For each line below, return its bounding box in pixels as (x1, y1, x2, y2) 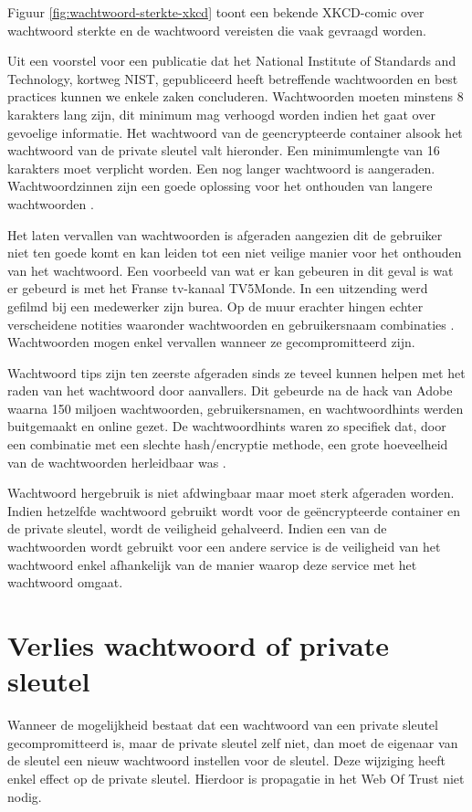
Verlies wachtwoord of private (7, 627, 390, 663)
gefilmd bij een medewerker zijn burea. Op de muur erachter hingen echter (7, 296, 424, 315)
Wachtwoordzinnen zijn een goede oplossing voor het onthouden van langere (7, 176, 433, 195)
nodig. (7, 786, 42, 806)
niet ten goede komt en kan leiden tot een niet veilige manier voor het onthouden (7, 243, 462, 262)
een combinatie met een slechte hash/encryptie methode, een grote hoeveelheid (7, 435, 448, 454)
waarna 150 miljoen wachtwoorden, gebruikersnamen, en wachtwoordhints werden (7, 398, 464, 417)
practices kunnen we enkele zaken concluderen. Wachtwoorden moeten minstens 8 (7, 87, 464, 106)
